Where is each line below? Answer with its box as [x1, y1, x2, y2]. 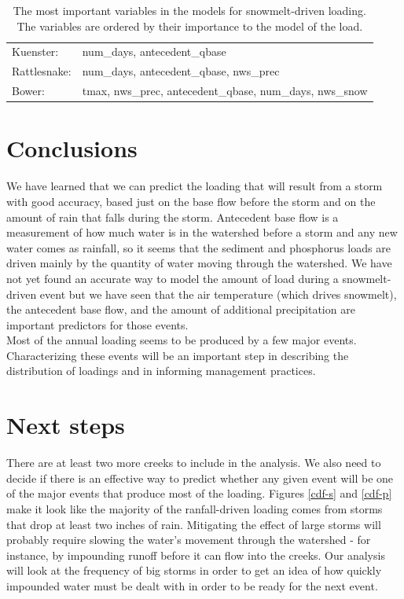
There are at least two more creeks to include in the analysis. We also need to [6, 454, 381, 471]
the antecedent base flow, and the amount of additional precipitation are [6, 301, 355, 318]
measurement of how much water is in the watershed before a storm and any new [6, 224, 398, 241]
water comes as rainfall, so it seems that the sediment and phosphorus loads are [6, 239, 391, 255]
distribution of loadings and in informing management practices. [6, 362, 316, 379]
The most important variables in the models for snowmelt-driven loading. [13, 2, 366, 18]
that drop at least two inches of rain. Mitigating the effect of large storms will [6, 516, 381, 532]
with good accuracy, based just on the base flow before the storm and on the [6, 193, 376, 209]
